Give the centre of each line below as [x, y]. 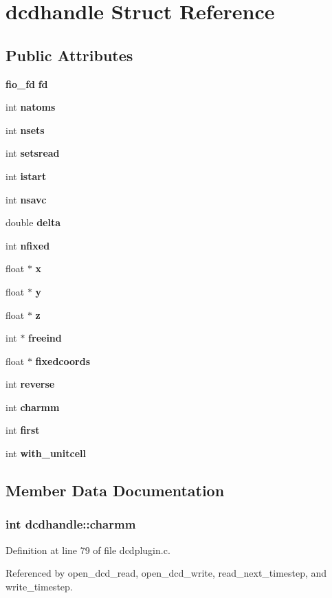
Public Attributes [69, 55]
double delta [33, 222]
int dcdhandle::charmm [71, 524]
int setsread [33, 153]
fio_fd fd [27, 84]
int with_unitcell [46, 453]
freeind [45, 338]
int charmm [33, 407]
